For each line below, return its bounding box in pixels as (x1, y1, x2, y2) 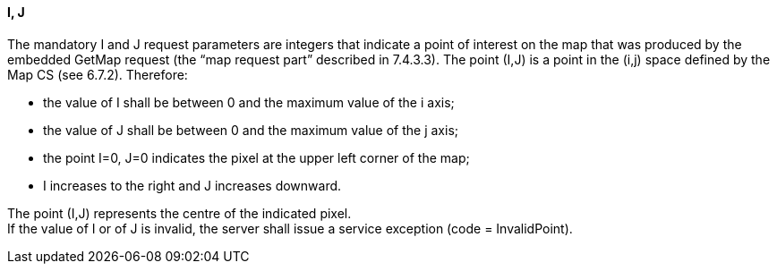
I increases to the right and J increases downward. (43, 177, 342, 193)
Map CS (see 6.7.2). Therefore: (7, 66, 188, 82)
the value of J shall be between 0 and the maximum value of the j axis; (43, 122, 459, 138)
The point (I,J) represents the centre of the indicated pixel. (7, 205, 352, 221)
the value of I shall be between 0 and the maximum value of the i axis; (43, 94, 455, 110)
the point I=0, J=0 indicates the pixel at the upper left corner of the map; (43, 149, 470, 165)
